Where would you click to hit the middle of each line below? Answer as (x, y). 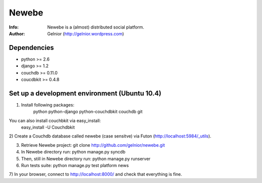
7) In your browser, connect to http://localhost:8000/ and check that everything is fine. (96, 174)
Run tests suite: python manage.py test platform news (75, 166)
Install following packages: (48, 105)
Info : (14, 27)
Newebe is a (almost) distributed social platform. (96, 27)
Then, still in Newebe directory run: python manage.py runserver (86, 159)
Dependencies (32, 48)
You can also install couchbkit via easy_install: (55, 121)
